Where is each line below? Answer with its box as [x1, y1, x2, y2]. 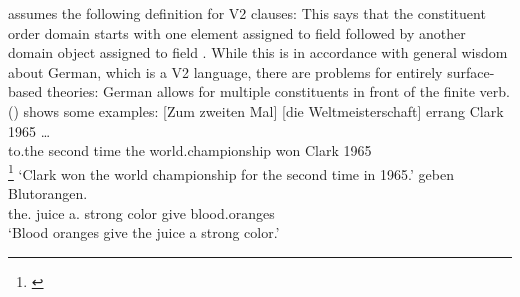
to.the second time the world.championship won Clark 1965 [8, 140, 372, 161]
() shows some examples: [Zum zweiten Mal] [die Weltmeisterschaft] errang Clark [8, 100, 504, 121]
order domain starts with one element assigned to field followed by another [8, 22, 466, 43]
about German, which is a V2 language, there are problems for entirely [8, 61, 443, 82]
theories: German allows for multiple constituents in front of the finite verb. [46, 81, 510, 102]
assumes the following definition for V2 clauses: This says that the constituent [8, 3, 486, 23]
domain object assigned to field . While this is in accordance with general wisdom [8, 42, 508, 63]
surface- [447, 61, 495, 82]
